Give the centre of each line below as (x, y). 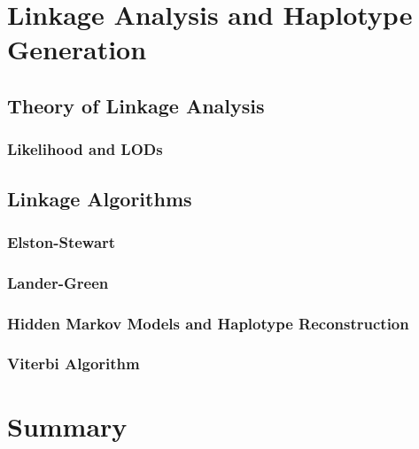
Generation (77, 49)
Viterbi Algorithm (74, 364)
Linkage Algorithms (100, 198)
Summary (67, 426)
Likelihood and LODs (85, 149)
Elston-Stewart (62, 241)
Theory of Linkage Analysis (136, 105)
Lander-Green (58, 282)
